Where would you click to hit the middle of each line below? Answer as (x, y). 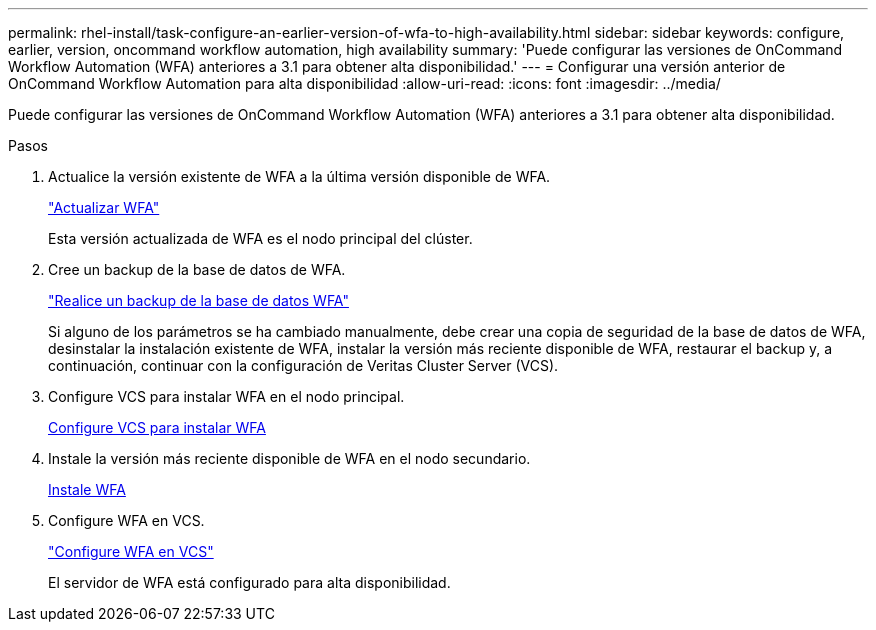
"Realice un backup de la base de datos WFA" (198, 300)
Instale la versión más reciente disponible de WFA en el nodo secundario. (289, 458)
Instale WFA (87, 489)
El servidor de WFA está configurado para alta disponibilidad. (249, 582)
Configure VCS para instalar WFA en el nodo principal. (226, 396)
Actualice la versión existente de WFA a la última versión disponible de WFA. (299, 176)
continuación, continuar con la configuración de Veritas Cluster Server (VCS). (303, 365)
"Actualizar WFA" (104, 207)
